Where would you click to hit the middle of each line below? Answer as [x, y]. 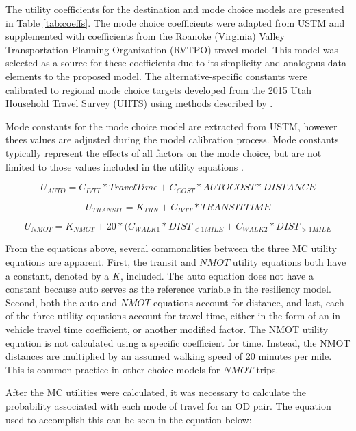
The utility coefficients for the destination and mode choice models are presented [175, 9]
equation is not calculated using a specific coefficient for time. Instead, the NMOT [178, 342]
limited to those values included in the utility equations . [125, 166]
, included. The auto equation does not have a [217, 275]
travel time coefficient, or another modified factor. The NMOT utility [182, 329]
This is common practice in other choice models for [113, 369]
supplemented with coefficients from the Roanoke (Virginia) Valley [145, 36]
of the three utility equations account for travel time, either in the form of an [167, 316]
